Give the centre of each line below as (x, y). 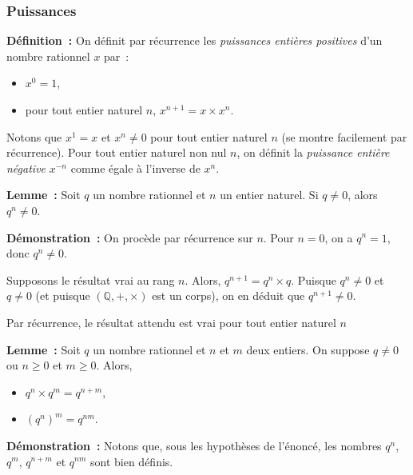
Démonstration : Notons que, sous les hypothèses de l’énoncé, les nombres (194, 445)
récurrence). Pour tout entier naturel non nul (117, 152)
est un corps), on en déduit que (228, 295)
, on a (339, 237)
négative (26, 168)
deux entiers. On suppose (308, 349)
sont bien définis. (131, 461)
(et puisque (63, 295)
